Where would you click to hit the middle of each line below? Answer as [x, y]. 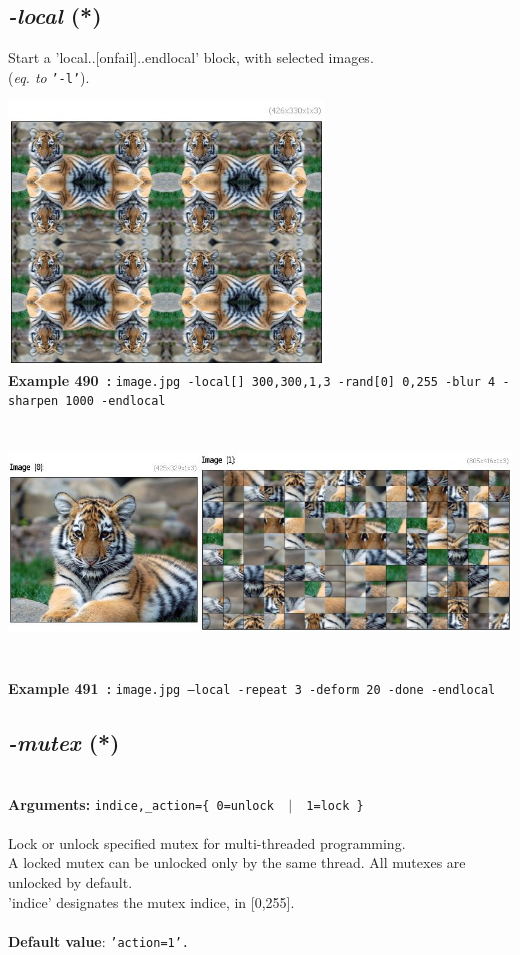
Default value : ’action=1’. [99, 940]
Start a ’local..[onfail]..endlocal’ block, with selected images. [191, 57]
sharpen [33, 401]
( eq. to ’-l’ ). [49, 76]
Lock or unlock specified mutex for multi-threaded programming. [207, 842]
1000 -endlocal [115, 401]
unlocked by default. [70, 881]
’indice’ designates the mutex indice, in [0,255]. [151, 901]
